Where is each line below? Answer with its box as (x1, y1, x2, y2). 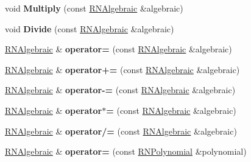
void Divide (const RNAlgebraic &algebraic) (5, 22, 174, 35)
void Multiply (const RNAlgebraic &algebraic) (5, 2, 183, 14)
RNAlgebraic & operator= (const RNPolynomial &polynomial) (5, 145, 247, 158)
